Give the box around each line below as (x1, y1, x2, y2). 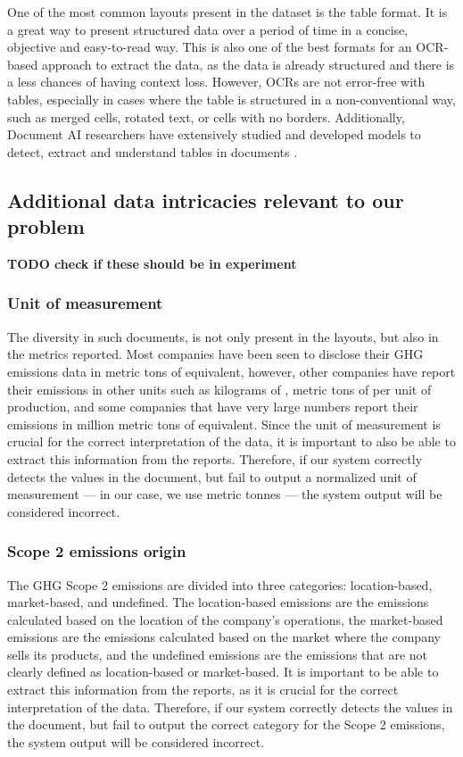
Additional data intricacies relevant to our (7, 186, 404, 213)
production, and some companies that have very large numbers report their (7, 397, 418, 416)
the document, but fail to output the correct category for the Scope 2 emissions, (7, 715, 445, 734)
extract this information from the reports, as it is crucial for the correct (7, 680, 399, 699)
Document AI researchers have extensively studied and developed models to (7, 125, 421, 144)
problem (7, 212, 85, 240)
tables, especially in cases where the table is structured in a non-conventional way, (7, 89, 456, 108)
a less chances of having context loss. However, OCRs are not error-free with (7, 72, 426, 91)
